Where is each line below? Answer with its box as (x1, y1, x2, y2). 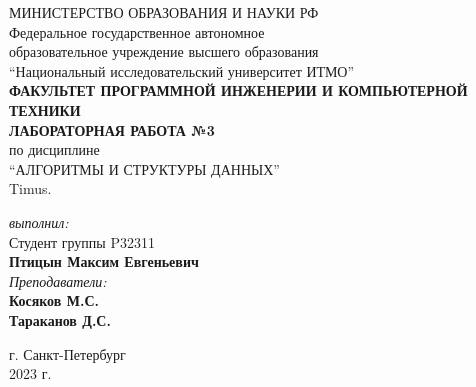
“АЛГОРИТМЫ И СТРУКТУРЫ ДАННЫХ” (9, 158, 280, 179)
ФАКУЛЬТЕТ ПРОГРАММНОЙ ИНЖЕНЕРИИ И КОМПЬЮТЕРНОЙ (9, 80, 468, 101)
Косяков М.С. (9, 290, 99, 311)
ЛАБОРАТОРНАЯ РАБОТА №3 (9, 119, 215, 140)
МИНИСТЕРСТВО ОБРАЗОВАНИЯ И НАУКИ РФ (9, 2, 319, 22)
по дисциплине (9, 139, 100, 160)
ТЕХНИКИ (9, 99, 81, 120)
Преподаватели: (9, 270, 107, 291)
